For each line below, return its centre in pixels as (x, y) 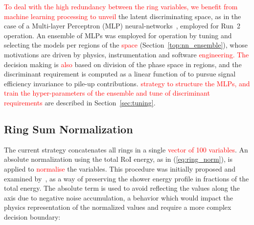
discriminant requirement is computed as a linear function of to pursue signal (120, 74)
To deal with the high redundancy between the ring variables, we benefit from (121, 6)
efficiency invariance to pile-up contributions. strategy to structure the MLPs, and (127, 83)
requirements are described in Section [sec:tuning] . (80, 102)
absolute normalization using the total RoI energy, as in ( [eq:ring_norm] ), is (118, 159)
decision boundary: (32, 216)
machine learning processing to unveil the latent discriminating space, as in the (123, 16)
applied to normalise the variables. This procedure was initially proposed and (120, 168)
